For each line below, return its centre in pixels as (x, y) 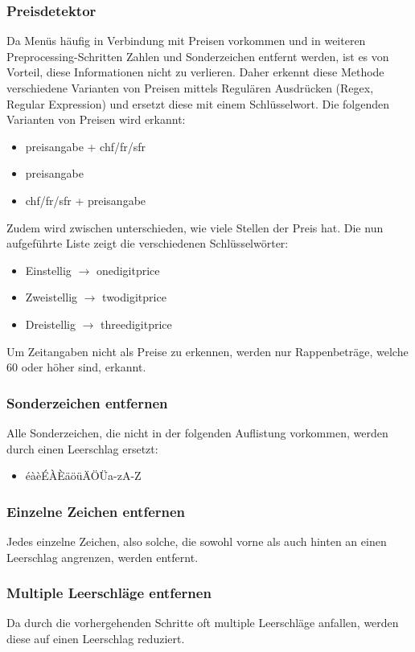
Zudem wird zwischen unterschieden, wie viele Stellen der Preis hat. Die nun (195, 227)
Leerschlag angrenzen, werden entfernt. (103, 557)
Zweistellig (51, 297)
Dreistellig (50, 324)
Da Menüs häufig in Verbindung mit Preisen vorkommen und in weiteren (186, 41)
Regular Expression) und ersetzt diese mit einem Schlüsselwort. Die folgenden (198, 103)
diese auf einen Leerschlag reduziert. (96, 638)
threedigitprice (136, 324)
